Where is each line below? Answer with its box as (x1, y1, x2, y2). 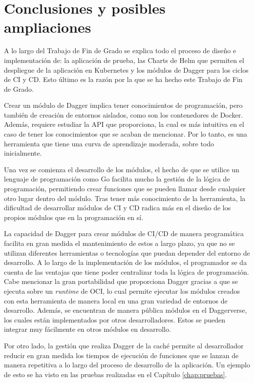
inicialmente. (4, 148, 42, 158)
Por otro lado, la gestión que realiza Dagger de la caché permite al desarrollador (4, 340, 244, 350)
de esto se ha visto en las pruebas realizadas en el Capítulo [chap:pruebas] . (4, 369, 227, 379)
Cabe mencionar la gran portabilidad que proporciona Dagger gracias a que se (4, 276, 238, 286)
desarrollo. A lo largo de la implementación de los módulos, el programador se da (4, 257, 247, 267)
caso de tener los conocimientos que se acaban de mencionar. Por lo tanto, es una (4, 129, 248, 139)
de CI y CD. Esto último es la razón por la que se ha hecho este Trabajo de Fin (4, 74, 243, 84)
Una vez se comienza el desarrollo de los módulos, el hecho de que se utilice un (4, 164, 239, 174)
